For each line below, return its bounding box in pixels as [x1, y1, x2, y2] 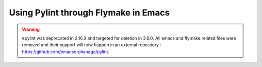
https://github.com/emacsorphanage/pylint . [22, 49, 110, 54]
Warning [22, 27, 40, 32]
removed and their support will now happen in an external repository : [22, 42, 162, 48]
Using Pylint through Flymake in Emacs [9, 7, 170, 18]
